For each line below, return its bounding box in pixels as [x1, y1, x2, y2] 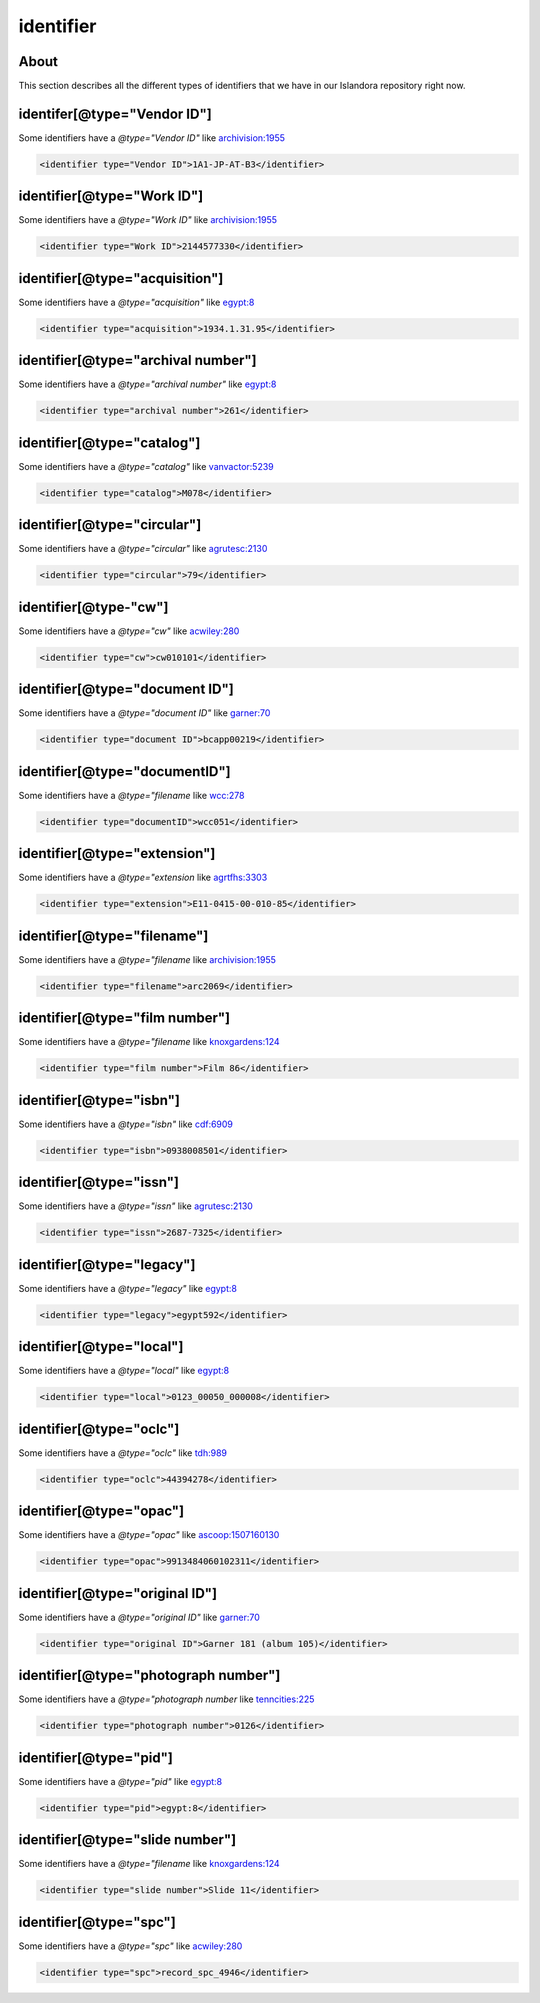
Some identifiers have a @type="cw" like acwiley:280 [18, 625, 240, 637]
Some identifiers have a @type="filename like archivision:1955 [18, 953, 277, 965]
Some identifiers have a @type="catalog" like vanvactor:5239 [18, 460, 274, 472]
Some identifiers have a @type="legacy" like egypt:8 [18, 1282, 237, 1294]
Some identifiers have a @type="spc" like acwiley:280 [18, 1940, 243, 1952]
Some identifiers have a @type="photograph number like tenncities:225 [18, 1693, 315, 1705]
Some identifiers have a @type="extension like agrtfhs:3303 [18, 871, 268, 884]
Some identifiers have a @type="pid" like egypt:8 [18, 1775, 223, 1787]
